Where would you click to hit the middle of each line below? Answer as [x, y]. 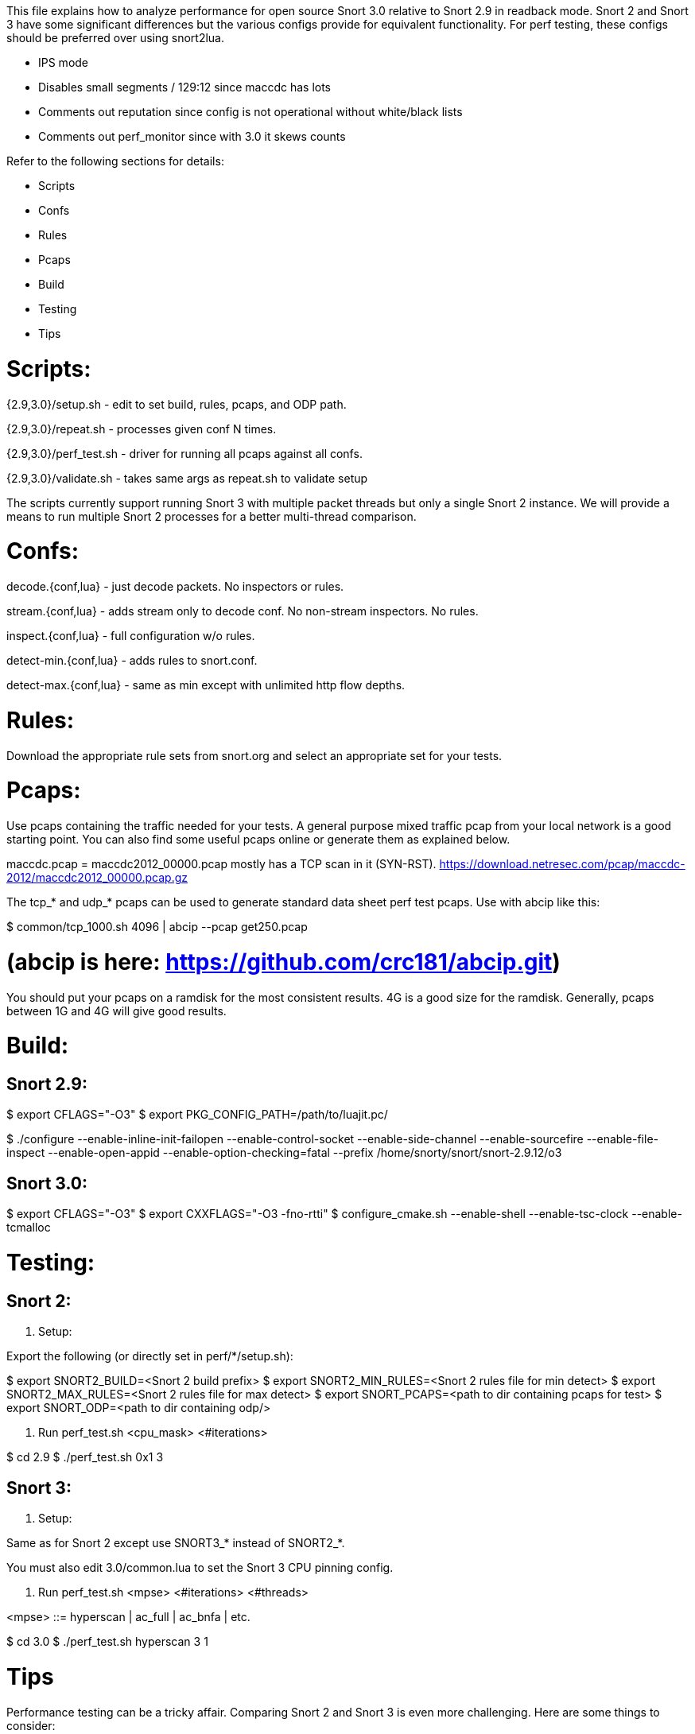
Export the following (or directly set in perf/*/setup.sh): [150, 1356]
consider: [31, 1725]
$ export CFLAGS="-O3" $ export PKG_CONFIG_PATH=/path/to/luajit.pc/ [197, 1115]
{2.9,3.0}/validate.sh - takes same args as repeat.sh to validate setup [187, 478]
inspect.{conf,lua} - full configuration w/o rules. [131, 636]
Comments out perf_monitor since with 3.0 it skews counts [192, 136]
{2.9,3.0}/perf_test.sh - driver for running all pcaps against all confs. [184, 453]
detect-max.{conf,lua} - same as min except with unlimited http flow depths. [206, 685]
